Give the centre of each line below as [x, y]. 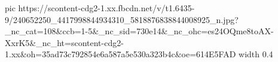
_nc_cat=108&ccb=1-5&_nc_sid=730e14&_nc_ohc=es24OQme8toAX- [139, 31]
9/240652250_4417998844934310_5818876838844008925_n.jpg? [122, 19]
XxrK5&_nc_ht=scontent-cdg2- [64, 42]
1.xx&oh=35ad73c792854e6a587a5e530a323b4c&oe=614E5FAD [120, 54]
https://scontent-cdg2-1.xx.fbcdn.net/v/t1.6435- [106, 8]
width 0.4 [256, 54]
